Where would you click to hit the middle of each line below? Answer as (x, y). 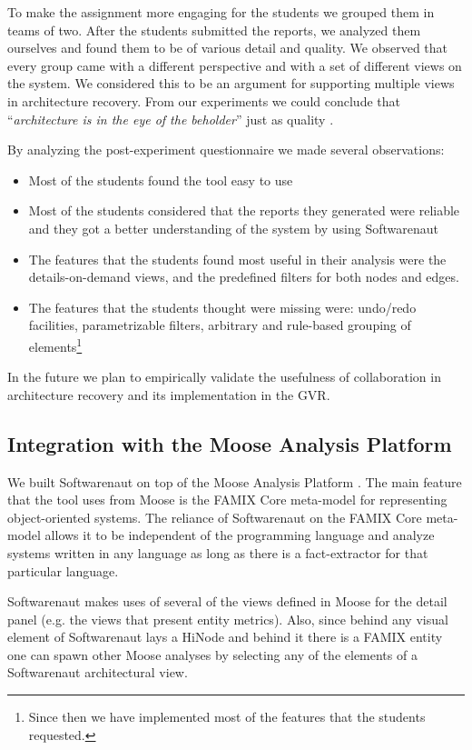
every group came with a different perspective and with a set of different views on (235, 65)
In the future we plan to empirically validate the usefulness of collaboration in (224, 377)
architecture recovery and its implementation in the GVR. (169, 394)
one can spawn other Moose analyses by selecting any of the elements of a (212, 654)
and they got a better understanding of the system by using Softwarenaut (233, 228)
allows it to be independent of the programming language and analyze (240, 535)
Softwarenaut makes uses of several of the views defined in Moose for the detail (227, 601)
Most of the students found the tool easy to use (161, 180)
